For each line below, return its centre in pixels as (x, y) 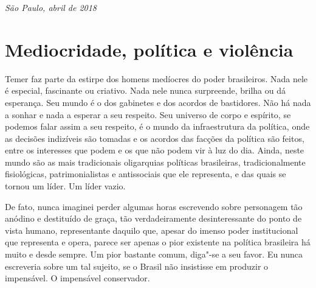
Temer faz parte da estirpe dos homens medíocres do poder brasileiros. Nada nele (156, 78)
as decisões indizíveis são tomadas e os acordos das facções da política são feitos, (155, 138)
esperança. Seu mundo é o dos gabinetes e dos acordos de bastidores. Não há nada (158, 102)
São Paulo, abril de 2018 (51, 7)
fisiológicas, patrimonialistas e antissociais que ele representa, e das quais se (146, 174)
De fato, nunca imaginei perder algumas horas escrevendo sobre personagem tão (154, 206)
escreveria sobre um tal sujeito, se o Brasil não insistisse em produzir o (137, 266)
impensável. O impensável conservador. (77, 278)
